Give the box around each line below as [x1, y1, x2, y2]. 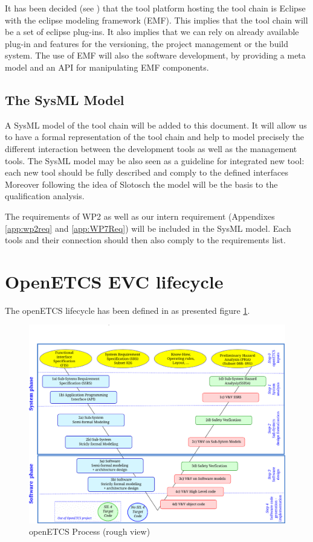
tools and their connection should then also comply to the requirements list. [5, 234, 286, 246]
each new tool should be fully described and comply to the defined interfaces [5, 166, 288, 179]
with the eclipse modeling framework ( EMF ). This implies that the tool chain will [5, 13, 308, 26]
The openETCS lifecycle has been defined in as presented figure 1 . [5, 304, 250, 316]
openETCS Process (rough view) [29, 525, 150, 538]
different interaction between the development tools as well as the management [5, 142, 297, 155]
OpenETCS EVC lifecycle [5, 269, 224, 293]
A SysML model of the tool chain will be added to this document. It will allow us [5, 118, 307, 131]
